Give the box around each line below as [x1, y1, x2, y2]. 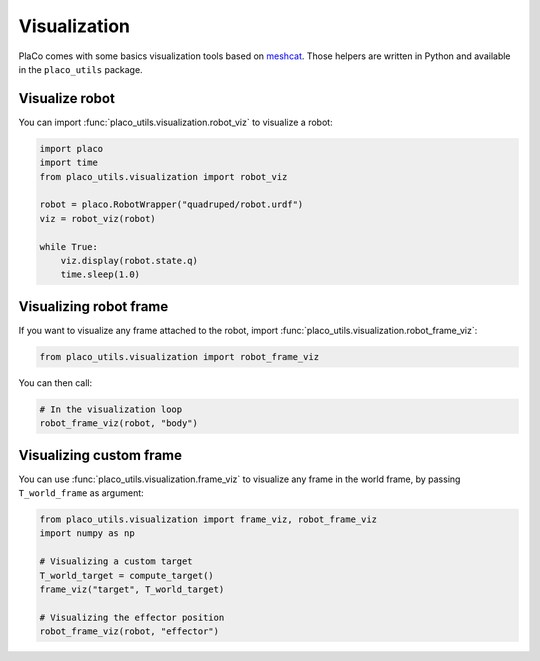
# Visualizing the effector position [39, 611, 225, 623]
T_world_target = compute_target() [39, 570, 214, 581]
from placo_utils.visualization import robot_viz [39, 171, 288, 182]
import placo [39, 143, 104, 154]
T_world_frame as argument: [18, 487, 144, 499]
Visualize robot [18, 90, 115, 107]
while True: [39, 241, 99, 252]
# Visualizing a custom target [39, 556, 194, 567]
